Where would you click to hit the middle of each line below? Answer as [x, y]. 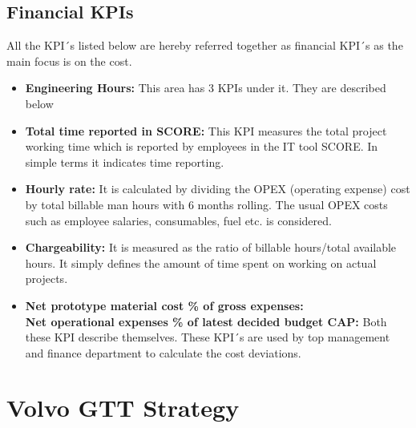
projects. [46, 279]
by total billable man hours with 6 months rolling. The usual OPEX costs [206, 204]
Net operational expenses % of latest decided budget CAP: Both [206, 321]
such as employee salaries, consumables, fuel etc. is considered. [178, 220]
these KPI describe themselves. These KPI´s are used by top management [208, 337]
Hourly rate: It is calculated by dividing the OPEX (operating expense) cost [218, 189]
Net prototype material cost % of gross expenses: [164, 305]
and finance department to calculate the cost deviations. [163, 352]
